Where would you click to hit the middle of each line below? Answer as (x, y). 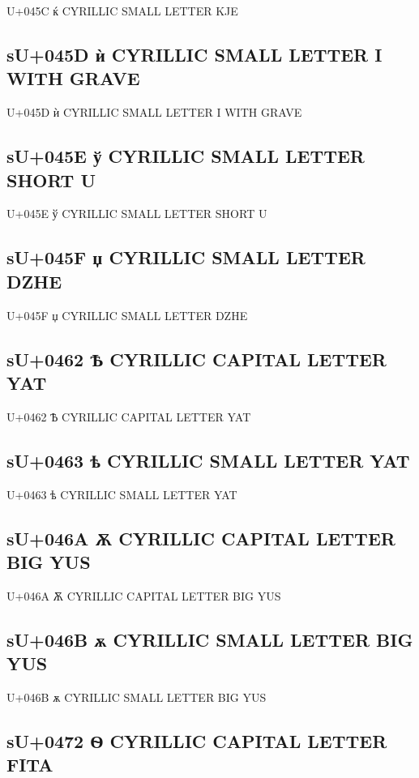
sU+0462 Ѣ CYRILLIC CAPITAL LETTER (197, 359)
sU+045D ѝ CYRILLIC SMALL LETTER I (195, 54)
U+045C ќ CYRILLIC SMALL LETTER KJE (122, 11)
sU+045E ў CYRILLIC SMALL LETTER (186, 156)
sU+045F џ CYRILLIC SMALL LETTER (186, 257)
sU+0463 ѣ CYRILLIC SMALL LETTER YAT (208, 460)
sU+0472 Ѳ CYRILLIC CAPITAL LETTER (197, 740)
